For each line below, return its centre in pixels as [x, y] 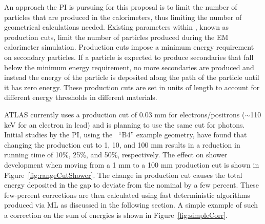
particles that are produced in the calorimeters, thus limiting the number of [123, 17]
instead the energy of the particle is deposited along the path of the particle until [132, 77]
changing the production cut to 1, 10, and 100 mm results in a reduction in [122, 144]
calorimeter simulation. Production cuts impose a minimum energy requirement [129, 47]
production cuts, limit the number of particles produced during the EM [116, 37]
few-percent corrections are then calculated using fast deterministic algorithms [127, 195]
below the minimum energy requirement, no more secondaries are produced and [129, 67]
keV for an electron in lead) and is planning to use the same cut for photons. [125, 124]
